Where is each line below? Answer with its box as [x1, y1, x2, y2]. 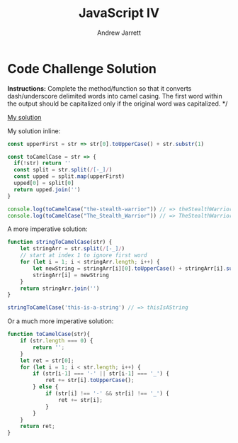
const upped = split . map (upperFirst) [13, 173, 125, 180]
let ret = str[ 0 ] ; [20, 357, 74, 364]
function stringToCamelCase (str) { [7, 239, 113, 246]
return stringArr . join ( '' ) [20, 285, 100, 292]
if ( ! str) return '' [13, 159, 72, 167]
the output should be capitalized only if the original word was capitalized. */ [7, 99, 228, 108]
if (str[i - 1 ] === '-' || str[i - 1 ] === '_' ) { [33, 370, 170, 377]
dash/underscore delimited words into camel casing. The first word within [7, 91, 222, 100]
